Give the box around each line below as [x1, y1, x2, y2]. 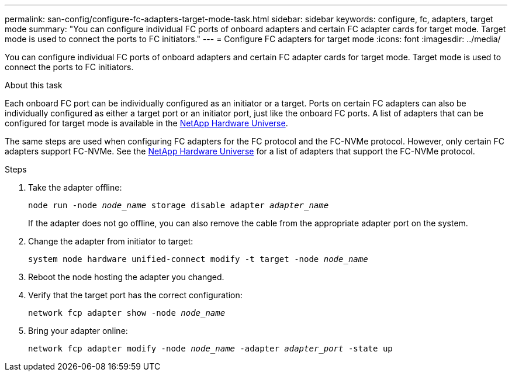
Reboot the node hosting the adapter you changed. [28, 272, 224, 282]
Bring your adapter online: [28, 326, 128, 336]
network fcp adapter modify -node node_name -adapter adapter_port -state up [28, 344, 393, 353]
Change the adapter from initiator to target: [28, 236, 193, 246]
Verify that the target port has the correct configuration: [28, 290, 243, 300]
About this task [5, 80, 63, 90]
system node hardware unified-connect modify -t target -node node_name [28, 254, 368, 264]
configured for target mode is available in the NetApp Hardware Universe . [5, 118, 288, 128]
